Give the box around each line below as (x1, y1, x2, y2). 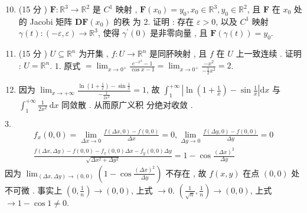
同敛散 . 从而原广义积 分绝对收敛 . (61, 98, 193, 110)
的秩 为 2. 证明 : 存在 (113, 15, 194, 27)
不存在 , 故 (165, 166, 207, 179)
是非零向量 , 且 (150, 27, 208, 39)
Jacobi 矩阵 (30, 15, 73, 27)
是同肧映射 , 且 (149, 47, 207, 60)
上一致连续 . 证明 (236, 47, 302, 60)
